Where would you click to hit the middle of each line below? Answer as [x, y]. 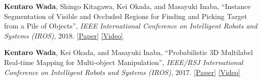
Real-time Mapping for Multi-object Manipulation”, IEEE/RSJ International [124, 62]
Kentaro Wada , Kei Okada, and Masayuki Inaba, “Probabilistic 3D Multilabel [128, 52]
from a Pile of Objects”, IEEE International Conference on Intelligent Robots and [131, 26]
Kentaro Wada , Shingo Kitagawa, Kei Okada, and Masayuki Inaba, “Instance [127, 6]
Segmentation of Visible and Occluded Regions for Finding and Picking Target [126, 16]
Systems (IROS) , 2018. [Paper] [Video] [64, 35]
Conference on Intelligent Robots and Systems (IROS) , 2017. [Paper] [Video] [122, 72]
